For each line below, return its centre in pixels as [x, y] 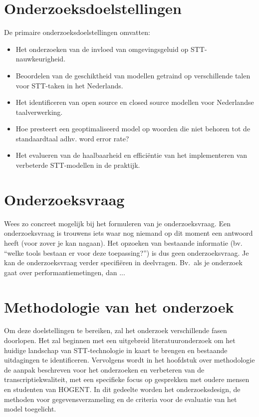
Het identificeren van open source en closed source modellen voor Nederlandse [135, 102]
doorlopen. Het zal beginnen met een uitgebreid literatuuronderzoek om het [120, 340]
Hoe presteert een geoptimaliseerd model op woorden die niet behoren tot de [133, 129]
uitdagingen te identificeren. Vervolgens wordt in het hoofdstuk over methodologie [129, 360]
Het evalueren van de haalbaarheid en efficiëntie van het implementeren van [131, 155]
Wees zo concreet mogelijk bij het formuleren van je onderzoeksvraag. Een [117, 223]
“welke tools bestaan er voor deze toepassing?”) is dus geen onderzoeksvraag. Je [127, 252]
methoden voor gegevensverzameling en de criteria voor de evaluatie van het [121, 399]
